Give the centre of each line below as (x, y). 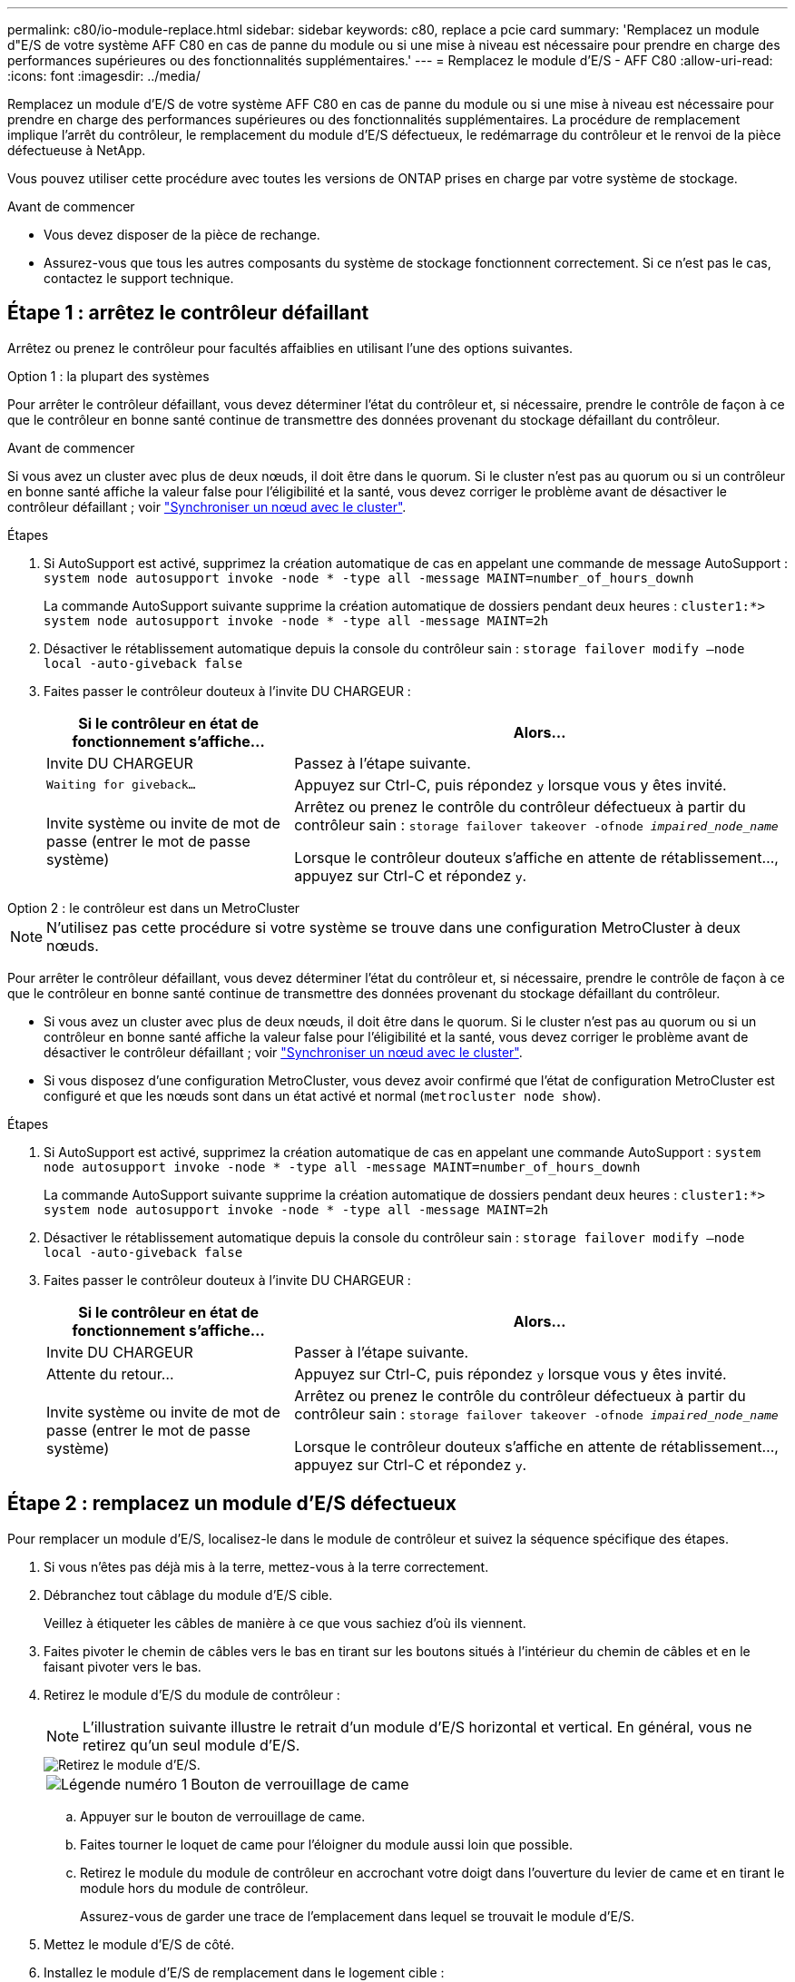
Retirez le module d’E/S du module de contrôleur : (192, 1694)
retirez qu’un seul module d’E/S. (191, 1745)
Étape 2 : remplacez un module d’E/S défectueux (232, 1504)
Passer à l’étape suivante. (382, 1352)
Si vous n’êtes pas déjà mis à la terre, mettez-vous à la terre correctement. (266, 1566)
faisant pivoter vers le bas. (123, 1666)
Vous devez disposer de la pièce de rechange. (182, 235)
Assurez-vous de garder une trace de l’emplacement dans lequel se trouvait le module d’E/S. (357, 1916)
